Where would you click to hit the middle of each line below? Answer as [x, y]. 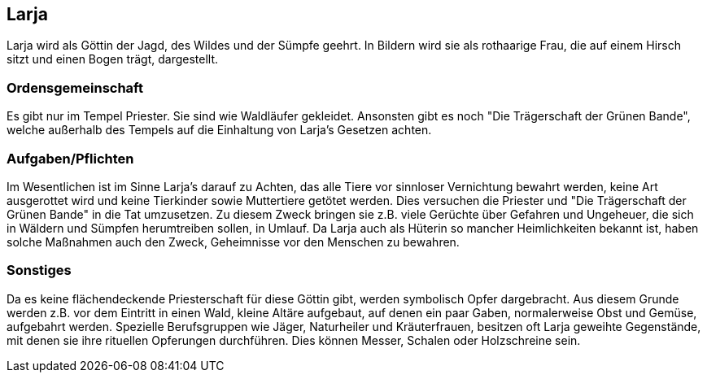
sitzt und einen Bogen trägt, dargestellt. [113, 59]
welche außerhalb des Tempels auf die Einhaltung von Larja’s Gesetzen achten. [219, 130]
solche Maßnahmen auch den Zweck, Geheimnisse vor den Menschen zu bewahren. [233, 242]
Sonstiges [39, 270]
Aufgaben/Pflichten [70, 158]
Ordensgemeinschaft [75, 87]
